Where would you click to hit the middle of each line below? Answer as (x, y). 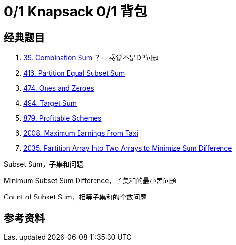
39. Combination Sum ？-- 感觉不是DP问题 (91, 58)
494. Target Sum (50, 103)
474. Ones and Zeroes (59, 88)
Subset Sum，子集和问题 (44, 164)
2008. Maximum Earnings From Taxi (81, 133)
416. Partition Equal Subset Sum (74, 73)
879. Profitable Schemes (63, 118)
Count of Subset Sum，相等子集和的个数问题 (75, 197)
